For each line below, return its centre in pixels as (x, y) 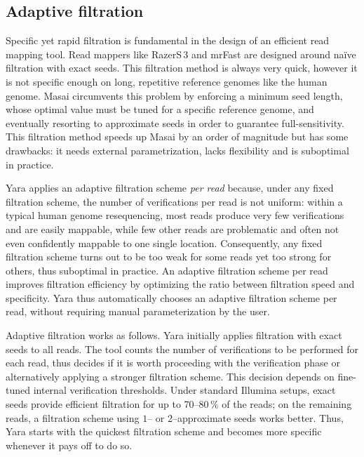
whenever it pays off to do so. (69, 445)
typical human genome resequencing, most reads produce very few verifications (175, 215)
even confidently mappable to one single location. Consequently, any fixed (164, 243)
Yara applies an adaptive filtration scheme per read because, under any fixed (170, 188)
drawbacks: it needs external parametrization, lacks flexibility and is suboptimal (177, 150)
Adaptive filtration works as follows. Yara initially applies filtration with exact (174, 335)
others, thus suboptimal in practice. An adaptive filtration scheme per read (167, 270)
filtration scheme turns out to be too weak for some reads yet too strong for (169, 257)
